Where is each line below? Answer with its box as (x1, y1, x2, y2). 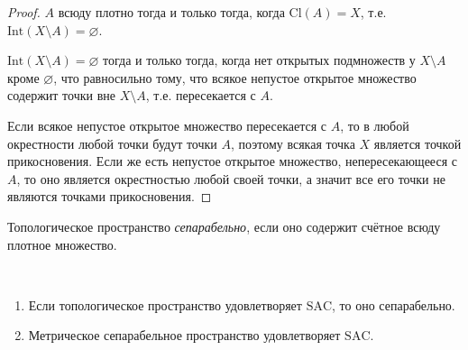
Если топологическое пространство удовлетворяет (28, 295, 302, 314)
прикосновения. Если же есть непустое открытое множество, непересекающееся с (7, 152, 457, 170)
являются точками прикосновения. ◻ (7, 187, 212, 206)
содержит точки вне (7, 86, 115, 105)
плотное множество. (7, 235, 117, 253)
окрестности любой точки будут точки (7, 134, 217, 152)
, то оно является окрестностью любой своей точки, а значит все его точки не (16, 169, 445, 188)
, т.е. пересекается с (145, 86, 256, 105)
